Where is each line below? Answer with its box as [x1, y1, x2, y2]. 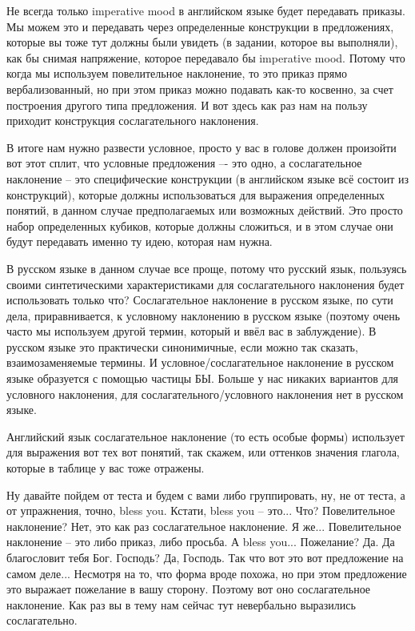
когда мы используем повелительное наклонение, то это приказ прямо [6, 65, 348, 82]
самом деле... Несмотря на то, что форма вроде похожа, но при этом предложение [6, 565, 407, 581]
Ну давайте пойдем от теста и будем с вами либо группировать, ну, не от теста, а [6, 486, 405, 503]
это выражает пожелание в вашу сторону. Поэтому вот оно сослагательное [6, 581, 371, 597]
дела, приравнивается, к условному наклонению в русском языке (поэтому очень [6, 307, 401, 324]
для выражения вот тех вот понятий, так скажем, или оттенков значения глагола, [6, 444, 400, 460]
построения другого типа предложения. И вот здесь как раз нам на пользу [6, 96, 368, 113]
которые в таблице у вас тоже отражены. [6, 460, 205, 476]
